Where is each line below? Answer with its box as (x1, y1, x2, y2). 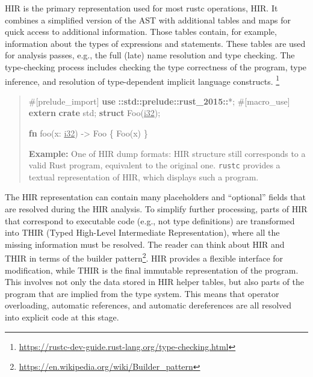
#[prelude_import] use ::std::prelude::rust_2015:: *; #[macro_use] (28, 94, 290, 107)
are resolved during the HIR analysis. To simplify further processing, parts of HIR (5, 203, 308, 215)
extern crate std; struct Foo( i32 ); (28, 106, 161, 119)
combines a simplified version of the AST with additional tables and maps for (5, 13, 291, 26)
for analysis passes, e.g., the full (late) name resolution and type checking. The (5, 49, 295, 61)
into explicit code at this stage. (5, 311, 119, 323)
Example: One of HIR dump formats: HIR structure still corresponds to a (28, 147, 306, 159)
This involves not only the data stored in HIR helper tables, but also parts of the (5, 275, 304, 288)
